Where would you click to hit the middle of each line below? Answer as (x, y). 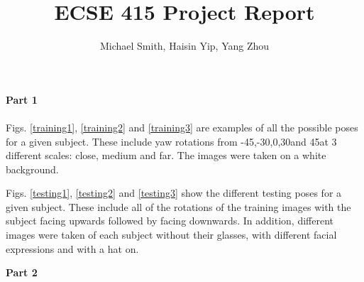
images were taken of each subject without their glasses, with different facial (171, 235)
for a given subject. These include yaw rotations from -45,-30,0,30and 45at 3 (171, 141)
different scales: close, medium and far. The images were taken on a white (166, 155)
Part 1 (22, 99)
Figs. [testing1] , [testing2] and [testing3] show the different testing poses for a (174, 193)
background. (32, 169)
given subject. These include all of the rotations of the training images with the (178, 206)
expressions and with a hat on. (72, 248)
